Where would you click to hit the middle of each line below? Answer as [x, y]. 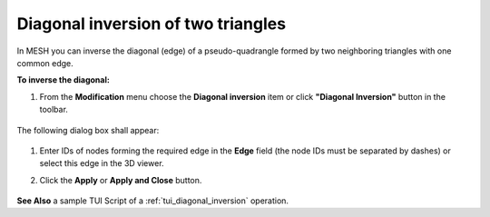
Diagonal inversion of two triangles [151, 24]
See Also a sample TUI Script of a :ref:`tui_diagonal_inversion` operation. [153, 201]
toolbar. [54, 110]
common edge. [45, 63]
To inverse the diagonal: [64, 80]
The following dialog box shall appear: [88, 130]
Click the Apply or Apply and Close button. [121, 180]
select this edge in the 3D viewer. [102, 163]
